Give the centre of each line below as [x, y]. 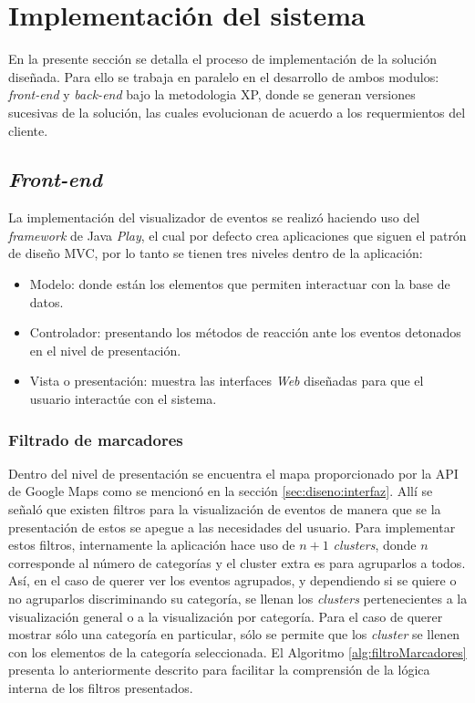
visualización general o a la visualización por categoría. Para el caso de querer [226, 616]
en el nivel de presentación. [105, 350]
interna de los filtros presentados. [101, 687]
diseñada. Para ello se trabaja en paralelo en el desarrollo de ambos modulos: [224, 76]
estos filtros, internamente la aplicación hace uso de [152, 545]
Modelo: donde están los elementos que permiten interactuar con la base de [240, 284]
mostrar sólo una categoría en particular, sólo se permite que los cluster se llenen [234, 634]
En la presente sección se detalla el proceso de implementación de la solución [222, 59]
